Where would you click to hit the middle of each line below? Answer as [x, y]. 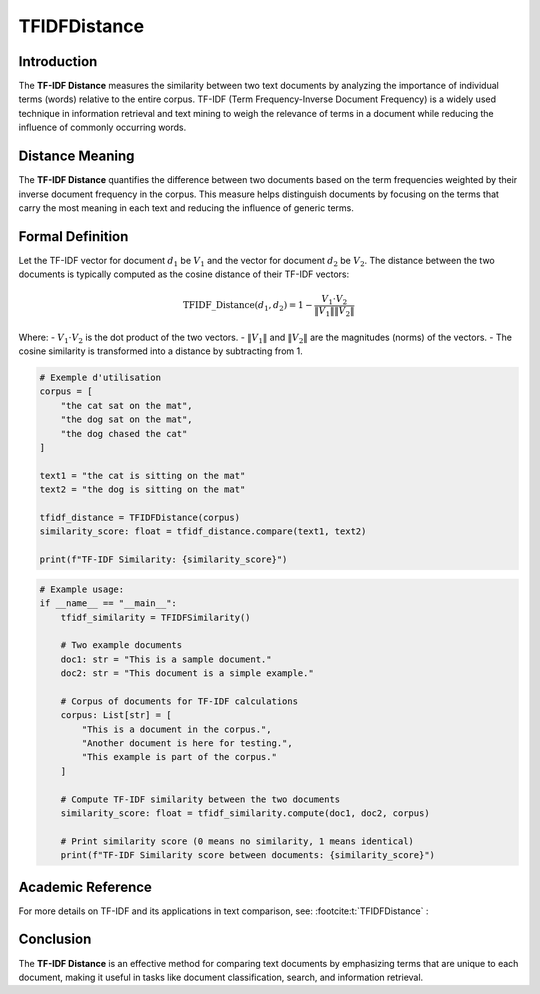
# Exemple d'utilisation [100, 378]
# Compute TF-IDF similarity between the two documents [200, 799]
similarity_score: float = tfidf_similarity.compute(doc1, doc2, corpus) [245, 813]
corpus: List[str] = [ [116, 715]
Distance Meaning [76, 156]
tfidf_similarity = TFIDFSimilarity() [155, 617]
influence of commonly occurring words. [102, 127]
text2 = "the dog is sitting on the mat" [142, 489]
